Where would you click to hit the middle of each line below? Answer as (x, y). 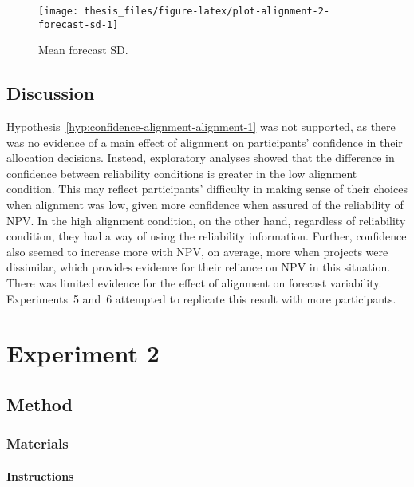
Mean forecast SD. (83, 50)
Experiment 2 (83, 353)
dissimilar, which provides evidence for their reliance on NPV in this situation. (199, 267)
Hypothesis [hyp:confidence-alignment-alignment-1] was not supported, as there (201, 127)
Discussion (51, 93)
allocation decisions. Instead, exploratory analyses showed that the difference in (201, 158)
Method (39, 404)
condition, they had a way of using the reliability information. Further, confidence (207, 236)
